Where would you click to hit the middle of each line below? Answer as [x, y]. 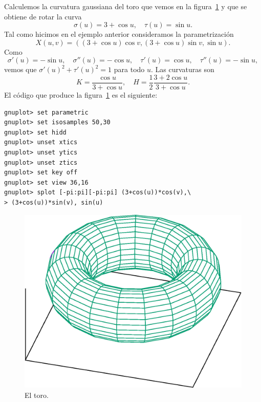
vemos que [20, 69]
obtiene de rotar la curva [43, 16]
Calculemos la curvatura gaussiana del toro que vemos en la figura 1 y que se [126, 6]
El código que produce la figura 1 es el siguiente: [81, 95]
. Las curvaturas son [183, 69]
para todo [129, 69]
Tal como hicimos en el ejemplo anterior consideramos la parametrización [119, 34]
